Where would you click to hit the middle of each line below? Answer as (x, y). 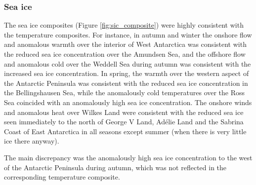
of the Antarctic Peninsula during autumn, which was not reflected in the (115, 167)
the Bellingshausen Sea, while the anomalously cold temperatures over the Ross (125, 92)
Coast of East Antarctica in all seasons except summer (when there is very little (125, 131)
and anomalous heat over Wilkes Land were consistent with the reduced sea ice (124, 112)
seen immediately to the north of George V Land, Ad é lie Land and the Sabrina (124, 122)
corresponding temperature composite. (62, 177)
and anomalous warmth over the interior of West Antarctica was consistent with (125, 44)
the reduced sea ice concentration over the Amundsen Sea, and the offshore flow (125, 54)
